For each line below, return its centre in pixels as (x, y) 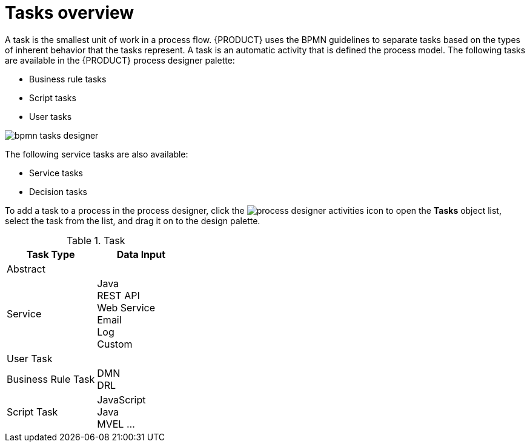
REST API (118, 295)
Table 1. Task (96, 240)
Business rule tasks (68, 79)
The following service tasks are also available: (97, 154)
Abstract (26, 269)
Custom (115, 344)
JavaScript (121, 399)
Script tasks (53, 98)
